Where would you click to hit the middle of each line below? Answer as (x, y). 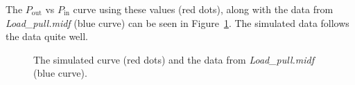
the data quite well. (47, 36)
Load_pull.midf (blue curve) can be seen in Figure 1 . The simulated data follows (177, 22)
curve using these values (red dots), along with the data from (203, 9)
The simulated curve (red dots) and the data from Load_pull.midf (174, 59)
